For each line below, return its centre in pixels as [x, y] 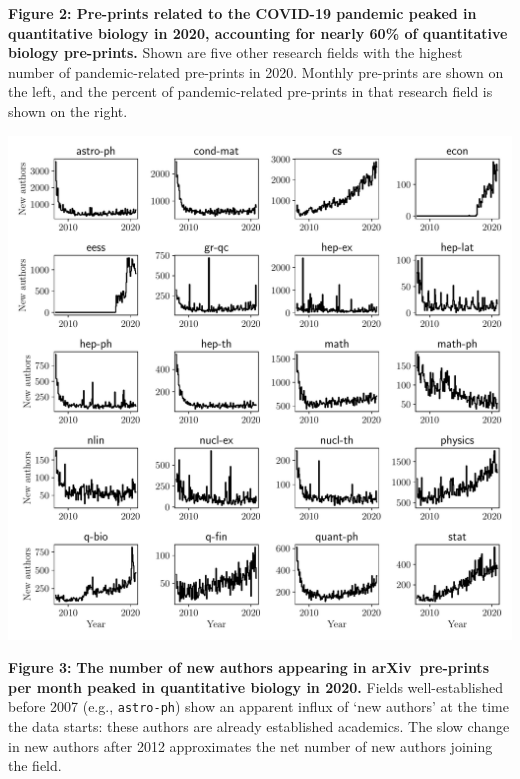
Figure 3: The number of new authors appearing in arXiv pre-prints [248, 667]
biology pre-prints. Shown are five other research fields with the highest [235, 52]
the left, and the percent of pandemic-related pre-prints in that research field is [250, 91]
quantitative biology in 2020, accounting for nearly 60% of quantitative [258, 32]
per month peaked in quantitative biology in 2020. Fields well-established [256, 686]
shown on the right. [68, 110]
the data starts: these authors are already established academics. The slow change [259, 726]
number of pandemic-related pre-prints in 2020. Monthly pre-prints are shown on [256, 71]
